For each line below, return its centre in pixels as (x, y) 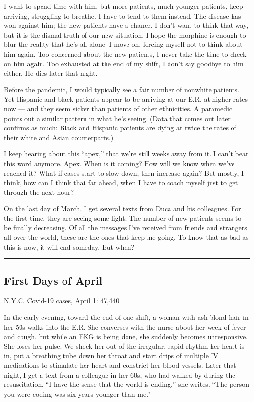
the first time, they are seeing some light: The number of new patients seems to (123, 218)
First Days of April (53, 280)
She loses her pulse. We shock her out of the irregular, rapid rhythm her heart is (124, 346)
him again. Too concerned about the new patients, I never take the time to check (125, 53)
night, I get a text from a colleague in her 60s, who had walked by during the (120, 374)
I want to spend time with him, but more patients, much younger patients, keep (124, 6)
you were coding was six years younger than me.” (77, 393)
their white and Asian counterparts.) (59, 137)
